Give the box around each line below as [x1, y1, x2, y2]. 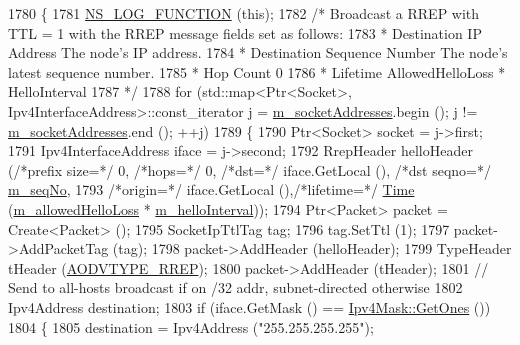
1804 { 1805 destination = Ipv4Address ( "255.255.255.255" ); [8, 316, 374, 337]
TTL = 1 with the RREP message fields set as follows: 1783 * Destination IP [8, 22, 482, 43]
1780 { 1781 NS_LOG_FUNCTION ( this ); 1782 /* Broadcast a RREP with [8, 3, 480, 23]
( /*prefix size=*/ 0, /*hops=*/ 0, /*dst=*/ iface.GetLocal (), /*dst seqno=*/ [8, 159, 491, 180]
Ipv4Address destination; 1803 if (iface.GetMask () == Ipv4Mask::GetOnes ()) [8, 296, 491, 317]
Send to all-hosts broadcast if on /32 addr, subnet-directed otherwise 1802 [8, 277, 463, 298]
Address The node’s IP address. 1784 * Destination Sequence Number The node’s [8, 42, 508, 63]
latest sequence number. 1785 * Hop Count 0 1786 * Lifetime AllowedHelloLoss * [8, 61, 506, 82]
